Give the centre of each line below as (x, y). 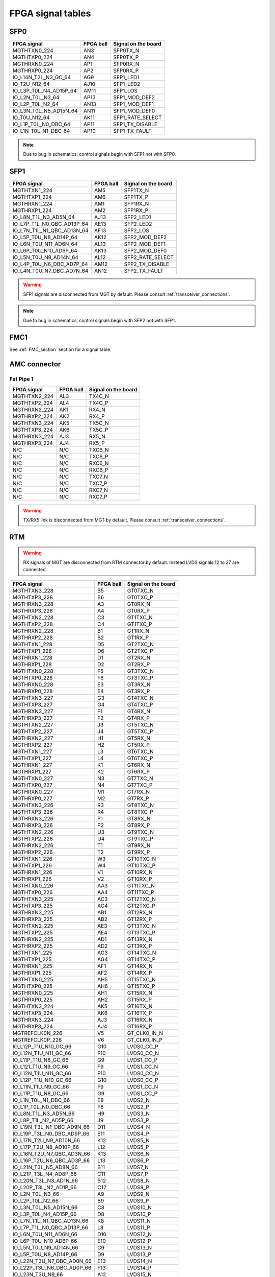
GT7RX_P (138, 798)
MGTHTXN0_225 (33, 979)
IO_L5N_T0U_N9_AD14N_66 (45, 1247)
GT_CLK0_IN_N (145, 1033)
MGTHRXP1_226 (32, 879)
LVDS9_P (138, 1200)
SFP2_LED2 (138, 224)
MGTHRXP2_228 (33, 637)
